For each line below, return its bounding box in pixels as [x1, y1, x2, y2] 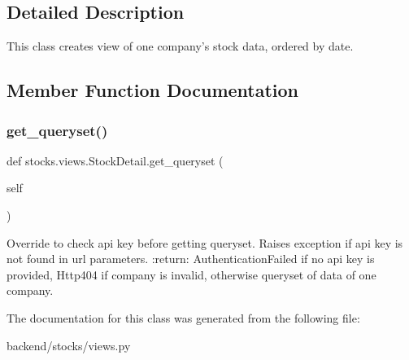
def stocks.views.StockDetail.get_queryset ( [7, 151, 224, 169]
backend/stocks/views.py [7, 336, 131, 353]
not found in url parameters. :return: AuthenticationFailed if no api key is [7, 250, 375, 267]
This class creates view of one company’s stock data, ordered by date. [7, 37, 354, 55]
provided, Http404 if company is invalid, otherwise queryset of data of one [7, 266, 376, 283]
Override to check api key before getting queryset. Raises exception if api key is [7, 234, 403, 251]
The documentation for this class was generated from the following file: [7, 309, 360, 326]
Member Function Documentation [7, 77, 299, 103]
